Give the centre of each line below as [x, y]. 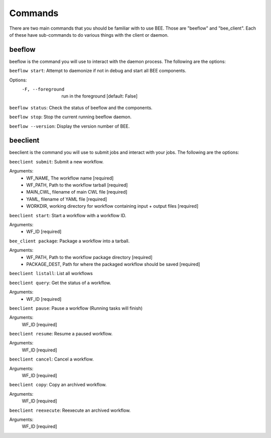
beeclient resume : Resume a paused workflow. [61, 334]
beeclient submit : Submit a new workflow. [56, 161]
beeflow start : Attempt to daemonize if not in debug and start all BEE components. [98, 71]
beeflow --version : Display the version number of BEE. [70, 126]
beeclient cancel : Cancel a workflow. [51, 359]
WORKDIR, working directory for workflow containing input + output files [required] [112, 206]
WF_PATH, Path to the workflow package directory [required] [89, 257]
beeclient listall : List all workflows [51, 274]
